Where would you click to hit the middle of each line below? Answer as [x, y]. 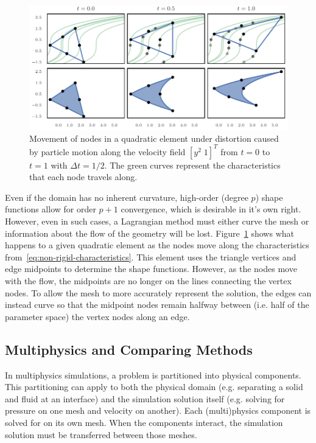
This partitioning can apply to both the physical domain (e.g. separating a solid [154, 387]
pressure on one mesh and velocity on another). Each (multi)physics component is [158, 410]
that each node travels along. [83, 177]
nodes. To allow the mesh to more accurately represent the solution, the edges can [158, 292]
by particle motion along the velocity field [107, 151]
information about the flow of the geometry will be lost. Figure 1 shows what [149, 233]
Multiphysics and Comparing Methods [129, 349]
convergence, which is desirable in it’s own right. [211, 209]
